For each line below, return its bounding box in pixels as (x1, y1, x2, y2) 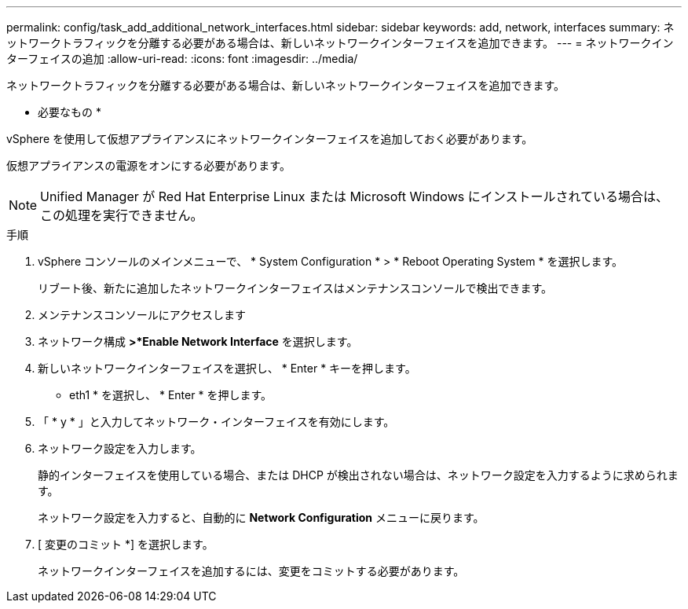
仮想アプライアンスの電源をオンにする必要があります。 (6, 159, 291, 172)
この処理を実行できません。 (40, 207, 203, 223)
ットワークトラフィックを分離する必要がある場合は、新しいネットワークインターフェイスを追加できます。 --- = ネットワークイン (6, 36, 674, 50)
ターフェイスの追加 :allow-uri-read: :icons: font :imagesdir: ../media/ (6, 52, 358, 65)
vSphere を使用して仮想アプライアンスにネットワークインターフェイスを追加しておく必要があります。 (6, 132, 533, 145)
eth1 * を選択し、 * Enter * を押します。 (69, 388, 272, 402)
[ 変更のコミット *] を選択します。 (38, 537, 214, 551)
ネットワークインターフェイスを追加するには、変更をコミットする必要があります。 (38, 564, 465, 578)
